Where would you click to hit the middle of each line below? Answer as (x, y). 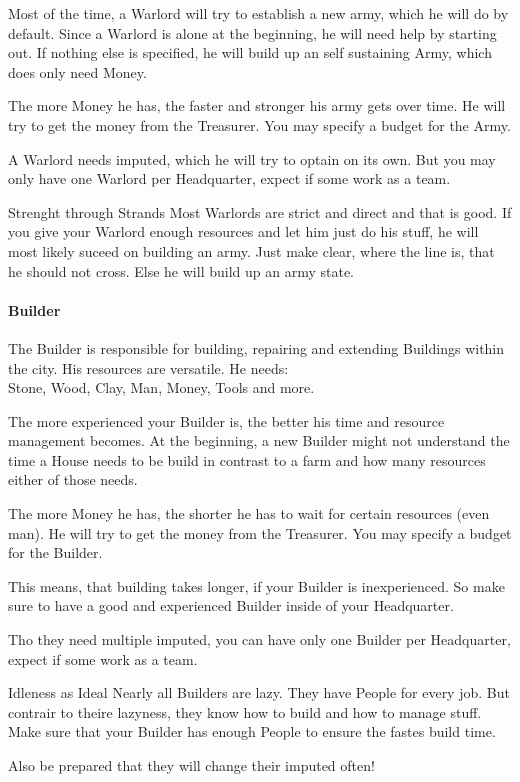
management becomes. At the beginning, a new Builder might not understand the (259, 440)
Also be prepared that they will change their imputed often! (191, 765)
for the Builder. (55, 552)
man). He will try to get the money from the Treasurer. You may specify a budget (260, 532)
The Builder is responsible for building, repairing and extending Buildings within (256, 347)
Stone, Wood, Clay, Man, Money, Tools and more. (161, 387)
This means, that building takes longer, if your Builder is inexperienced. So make (256, 585)
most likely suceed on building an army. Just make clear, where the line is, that (251, 250)
